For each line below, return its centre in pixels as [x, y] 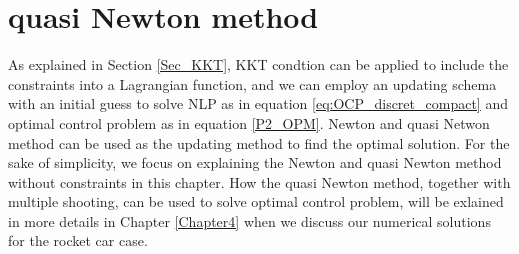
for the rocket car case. [78, 240]
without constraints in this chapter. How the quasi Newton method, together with [259, 181]
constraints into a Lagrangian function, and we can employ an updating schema [252, 83]
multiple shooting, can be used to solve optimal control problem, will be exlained [256, 201]
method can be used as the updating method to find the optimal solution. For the [259, 142]
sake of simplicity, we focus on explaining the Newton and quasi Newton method [255, 162]
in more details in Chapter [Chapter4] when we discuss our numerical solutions [249, 220]
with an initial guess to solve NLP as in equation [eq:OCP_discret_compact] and [258, 103]
